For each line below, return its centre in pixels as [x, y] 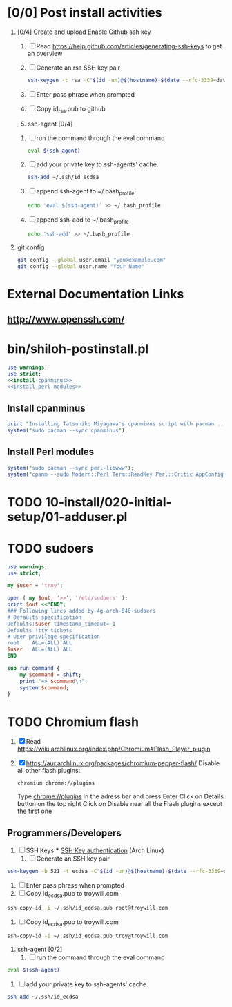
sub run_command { [33, 669]
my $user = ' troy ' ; [35, 586]
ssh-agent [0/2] [40, 949]
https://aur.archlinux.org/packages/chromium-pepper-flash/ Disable [123, 763]
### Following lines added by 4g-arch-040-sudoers [81, 611]
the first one [35, 811]
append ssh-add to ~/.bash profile [83, 220]
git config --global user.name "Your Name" [81, 266]
